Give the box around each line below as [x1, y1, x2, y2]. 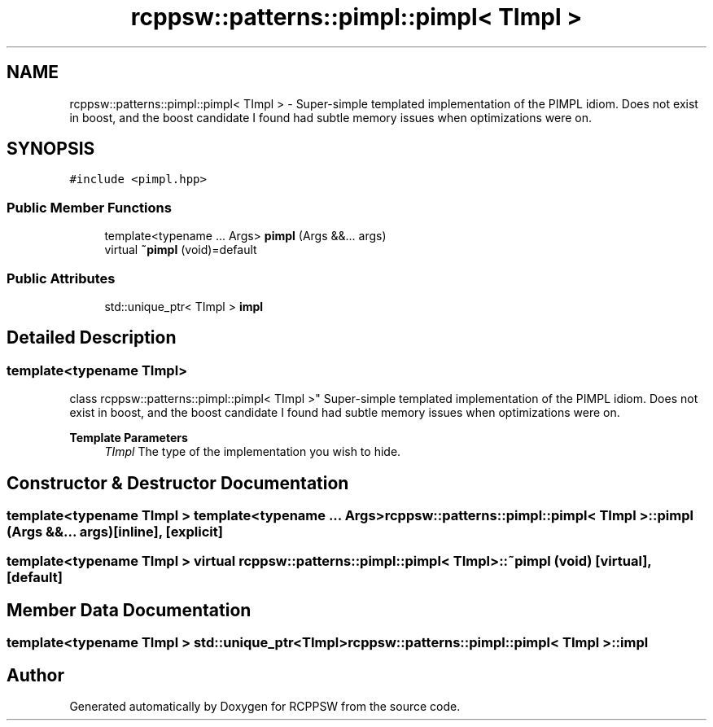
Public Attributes [7, 269, 116, 287]
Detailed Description [7, 327, 177, 348]
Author [7, 664, 64, 685]
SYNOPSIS [7, 138, 95, 160]
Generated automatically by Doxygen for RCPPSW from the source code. [69, 699, 461, 714]
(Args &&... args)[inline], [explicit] [7, 523, 223, 540]
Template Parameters [69, 431, 188, 445]
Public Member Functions [7, 199, 172, 216]
